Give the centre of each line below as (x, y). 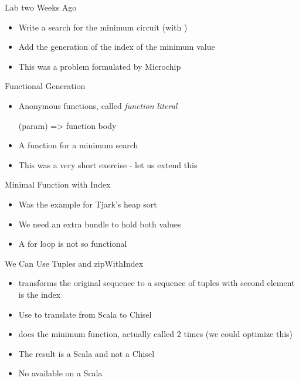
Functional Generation (45, 86)
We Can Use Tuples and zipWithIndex (74, 263)
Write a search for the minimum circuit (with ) (103, 27)
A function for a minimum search (78, 145)
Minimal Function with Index (58, 184)
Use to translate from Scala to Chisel (85, 314)
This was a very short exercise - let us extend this (108, 164)
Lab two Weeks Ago (41, 7)
